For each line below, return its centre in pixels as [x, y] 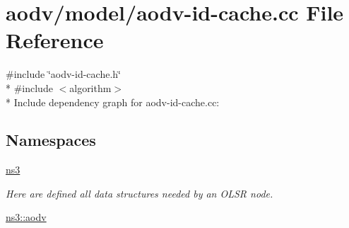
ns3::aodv [26, 217]
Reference [55, 40]
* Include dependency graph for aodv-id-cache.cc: [113, 102]
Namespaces [51, 140]
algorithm [90, 87]
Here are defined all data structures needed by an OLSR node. [140, 193]
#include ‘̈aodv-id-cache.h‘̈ [63, 74]
